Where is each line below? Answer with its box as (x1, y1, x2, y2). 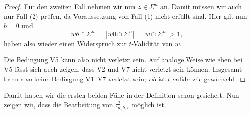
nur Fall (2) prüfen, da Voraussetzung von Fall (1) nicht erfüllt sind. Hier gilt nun (4, 11, 247, 21)
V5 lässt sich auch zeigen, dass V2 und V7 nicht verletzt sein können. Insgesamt (4, 64, 242, 74)
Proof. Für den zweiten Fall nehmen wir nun (4, 1, 136, 11)
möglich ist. (132, 99, 166, 109)
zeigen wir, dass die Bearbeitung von (4, 99, 113, 109)
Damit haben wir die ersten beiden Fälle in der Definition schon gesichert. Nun (4, 90, 239, 100)
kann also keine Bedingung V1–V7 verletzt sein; (4, 73, 146, 83)
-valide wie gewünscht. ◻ (170, 73, 246, 83)
